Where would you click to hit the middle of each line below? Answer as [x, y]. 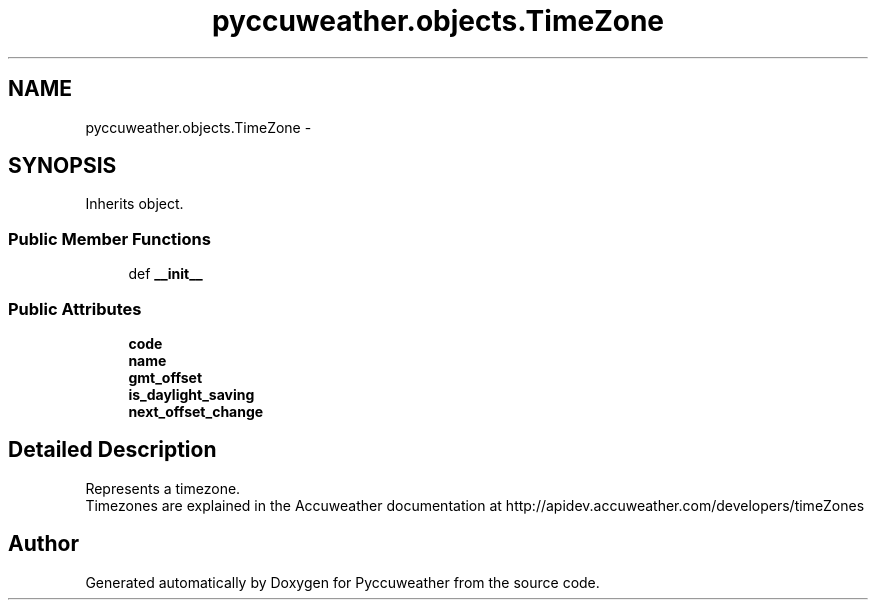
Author [43, 544]
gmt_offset [165, 377]
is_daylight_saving [191, 394]
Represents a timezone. [163, 488]
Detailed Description [112, 450]
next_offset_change [196, 411]
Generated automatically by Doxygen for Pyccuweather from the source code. [342, 582]
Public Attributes [75, 308]
